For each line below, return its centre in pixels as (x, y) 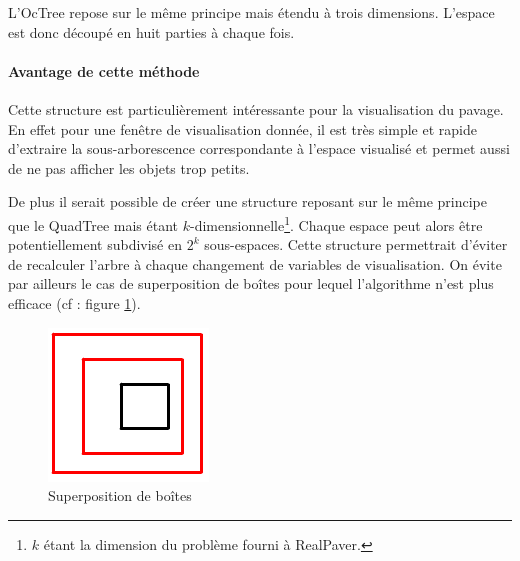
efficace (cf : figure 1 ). (74, 302)
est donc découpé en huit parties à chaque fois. (151, 31)
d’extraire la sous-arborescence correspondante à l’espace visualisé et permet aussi (259, 148)
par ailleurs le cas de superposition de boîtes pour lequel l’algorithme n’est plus (251, 283)
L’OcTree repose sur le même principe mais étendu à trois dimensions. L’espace (251, 12)
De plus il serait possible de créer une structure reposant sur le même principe (247, 201)
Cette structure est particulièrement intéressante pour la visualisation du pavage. (256, 108)
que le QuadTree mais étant (93, 224)
